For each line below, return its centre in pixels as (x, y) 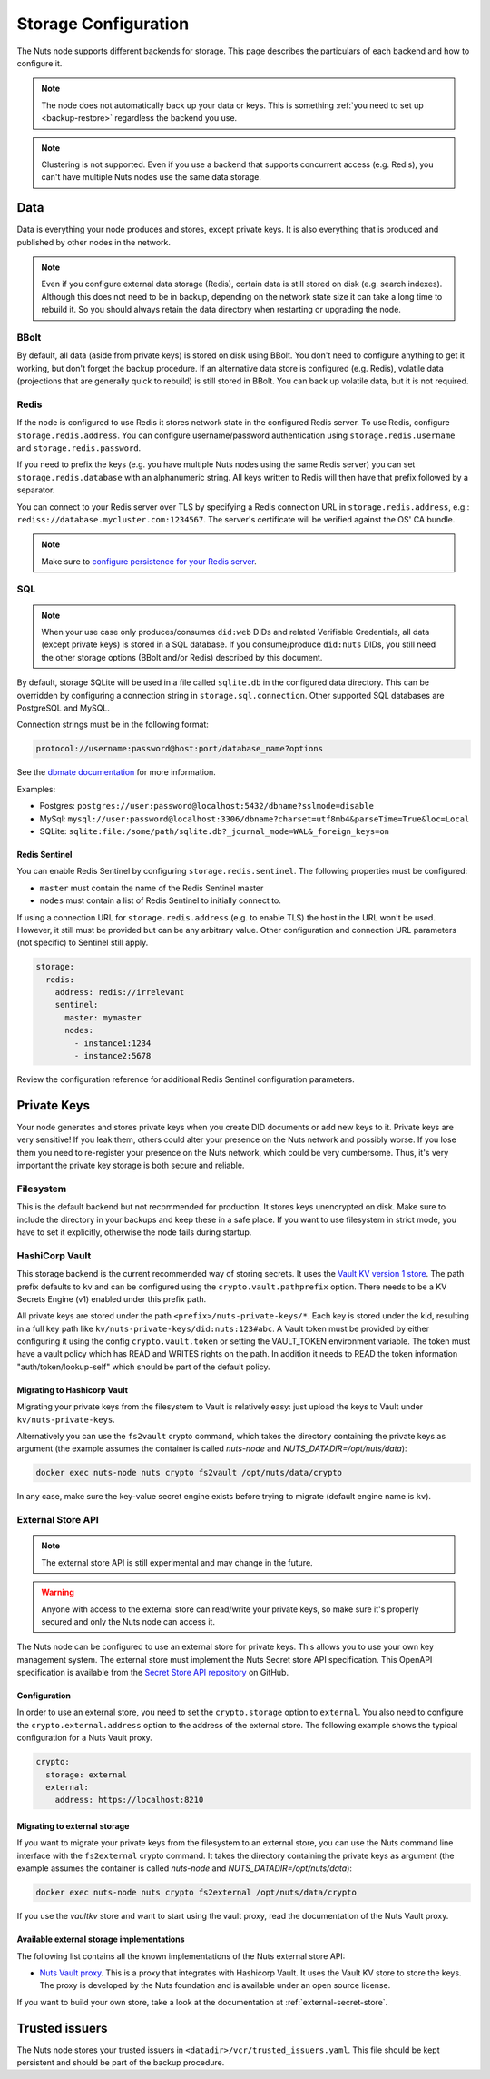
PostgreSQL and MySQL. (64, 708)
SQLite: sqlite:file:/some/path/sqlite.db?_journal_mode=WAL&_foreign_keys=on (215, 831)
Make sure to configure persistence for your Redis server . (149, 561)
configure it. (39, 63)
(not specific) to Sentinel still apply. (83, 943)
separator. (36, 490)
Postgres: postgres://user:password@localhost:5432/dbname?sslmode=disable (206, 806)
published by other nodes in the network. (94, 242)
